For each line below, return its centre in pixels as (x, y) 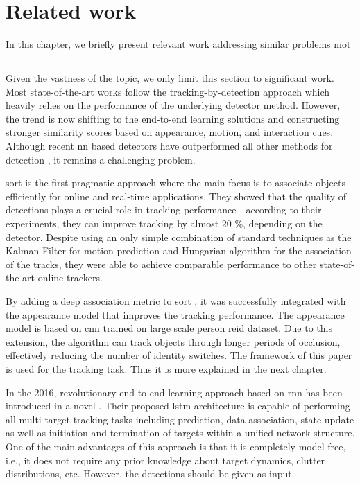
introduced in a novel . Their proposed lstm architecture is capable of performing (178, 406)
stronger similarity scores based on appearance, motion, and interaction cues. (170, 132)
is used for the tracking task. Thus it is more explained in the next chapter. (166, 368)
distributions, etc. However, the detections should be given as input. (150, 474)
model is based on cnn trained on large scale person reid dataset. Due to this (169, 328)
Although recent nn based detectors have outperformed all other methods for (169, 146)
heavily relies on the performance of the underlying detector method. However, (173, 105)
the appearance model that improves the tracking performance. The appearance (175, 314)
